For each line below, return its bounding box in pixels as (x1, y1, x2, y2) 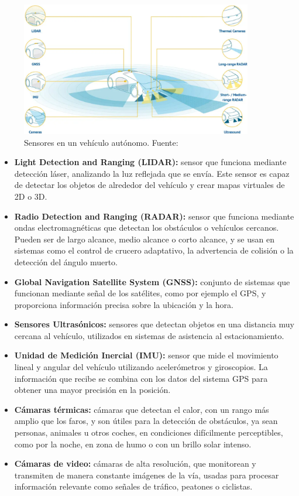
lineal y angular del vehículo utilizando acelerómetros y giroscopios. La (14, 361, 268, 373)
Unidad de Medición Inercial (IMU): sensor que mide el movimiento (14, 349, 279, 361)
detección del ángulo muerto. (14, 255, 118, 268)
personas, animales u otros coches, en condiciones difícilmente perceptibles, (14, 426, 283, 439)
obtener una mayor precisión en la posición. (14, 384, 171, 396)
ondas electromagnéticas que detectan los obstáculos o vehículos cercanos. (14, 221, 279, 234)
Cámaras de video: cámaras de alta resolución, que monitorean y (14, 457, 256, 470)
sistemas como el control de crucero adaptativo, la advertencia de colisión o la (14, 244, 294, 256)
